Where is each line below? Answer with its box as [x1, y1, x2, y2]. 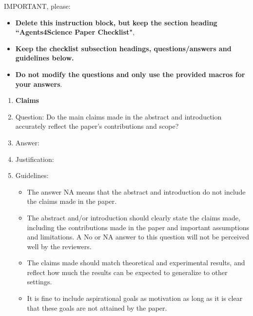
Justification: [15, 154, 54, 164]
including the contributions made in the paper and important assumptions [27, 222, 250, 232]
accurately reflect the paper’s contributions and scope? [15, 121, 179, 131]
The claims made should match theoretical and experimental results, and [27, 257, 245, 268]
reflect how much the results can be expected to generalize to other [27, 267, 228, 277]
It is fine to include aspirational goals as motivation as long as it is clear [27, 293, 243, 303]
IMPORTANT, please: [4, 1, 71, 11]
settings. [27, 276, 52, 287]
